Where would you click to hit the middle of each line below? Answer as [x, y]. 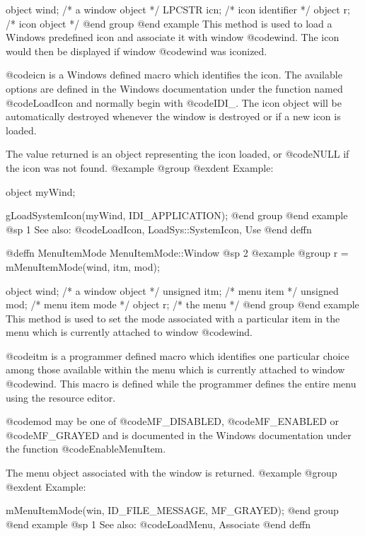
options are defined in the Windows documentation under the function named [174, 88]
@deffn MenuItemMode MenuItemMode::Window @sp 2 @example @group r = [177, 253]
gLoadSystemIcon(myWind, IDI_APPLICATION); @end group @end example [177, 215]
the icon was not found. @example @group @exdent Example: [140, 167]
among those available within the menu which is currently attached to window [175, 369]
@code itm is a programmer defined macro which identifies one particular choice [178, 355]
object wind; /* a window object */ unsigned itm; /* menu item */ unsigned [172, 290]
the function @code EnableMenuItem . [86, 449]
